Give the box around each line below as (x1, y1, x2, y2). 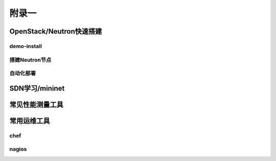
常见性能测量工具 (9, 100, 63, 109)
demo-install (9, 42, 42, 49)
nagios (9, 146, 27, 153)
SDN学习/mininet (9, 84, 65, 93)
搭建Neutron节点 (9, 56, 52, 63)
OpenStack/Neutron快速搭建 (9, 27, 102, 36)
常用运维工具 (9, 116, 50, 125)
